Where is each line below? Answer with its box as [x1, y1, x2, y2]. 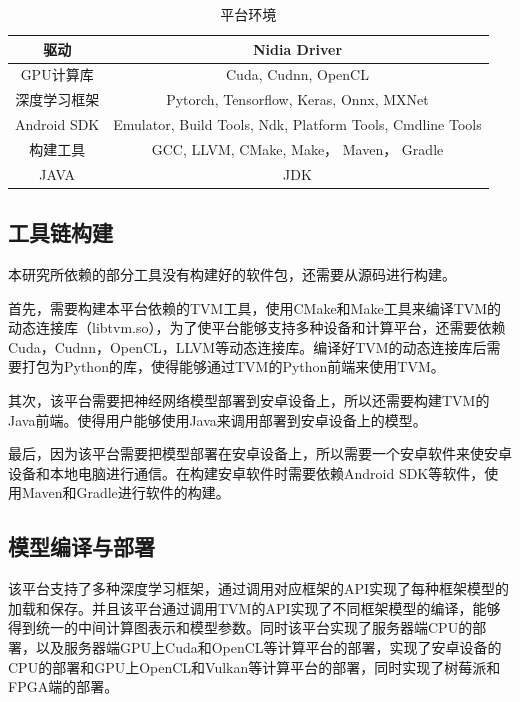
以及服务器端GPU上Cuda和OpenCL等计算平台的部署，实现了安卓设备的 [35, 637, 502, 658]
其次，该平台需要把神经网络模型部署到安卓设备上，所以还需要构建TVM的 [8, 390, 490, 411]
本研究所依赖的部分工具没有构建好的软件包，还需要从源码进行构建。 [8, 264, 456, 285]
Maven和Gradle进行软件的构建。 [21, 482, 230, 503]
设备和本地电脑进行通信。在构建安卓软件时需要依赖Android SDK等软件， [8, 462, 485, 483]
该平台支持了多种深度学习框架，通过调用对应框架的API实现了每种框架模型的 [8, 578, 510, 599]
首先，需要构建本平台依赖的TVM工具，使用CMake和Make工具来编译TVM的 [8, 297, 502, 318]
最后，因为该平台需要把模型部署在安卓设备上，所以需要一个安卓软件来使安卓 [8, 443, 512, 464]
